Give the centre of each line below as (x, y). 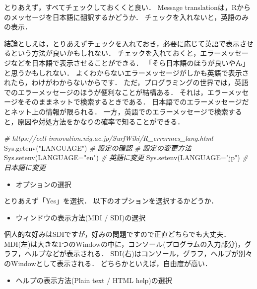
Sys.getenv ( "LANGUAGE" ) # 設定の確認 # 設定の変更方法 (98, 147)
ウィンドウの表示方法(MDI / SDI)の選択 (81, 217)
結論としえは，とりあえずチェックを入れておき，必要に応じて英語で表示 (122, 43)
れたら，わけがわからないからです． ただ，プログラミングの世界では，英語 (126, 82)
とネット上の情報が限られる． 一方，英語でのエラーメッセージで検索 (116, 111)
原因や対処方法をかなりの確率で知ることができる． (101, 121)
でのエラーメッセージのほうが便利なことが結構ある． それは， (106, 92)
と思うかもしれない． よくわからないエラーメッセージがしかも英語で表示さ (127, 72)
